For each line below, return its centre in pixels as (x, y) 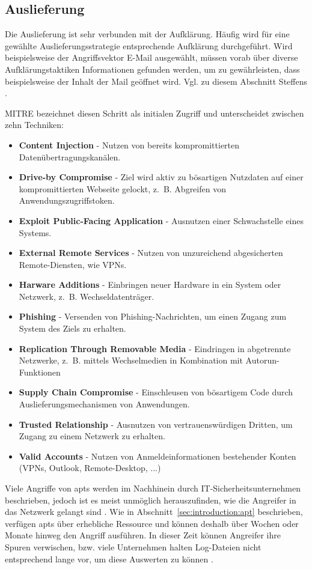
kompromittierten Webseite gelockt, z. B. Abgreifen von (122, 188)
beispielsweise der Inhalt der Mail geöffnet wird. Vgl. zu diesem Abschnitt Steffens (156, 81)
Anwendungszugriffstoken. (67, 200)
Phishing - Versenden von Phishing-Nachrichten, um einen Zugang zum (153, 316)
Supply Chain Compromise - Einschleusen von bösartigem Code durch (156, 392)
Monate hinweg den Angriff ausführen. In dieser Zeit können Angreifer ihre (143, 535)
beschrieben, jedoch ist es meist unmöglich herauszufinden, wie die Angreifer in (151, 500)
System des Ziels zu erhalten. (72, 328)
